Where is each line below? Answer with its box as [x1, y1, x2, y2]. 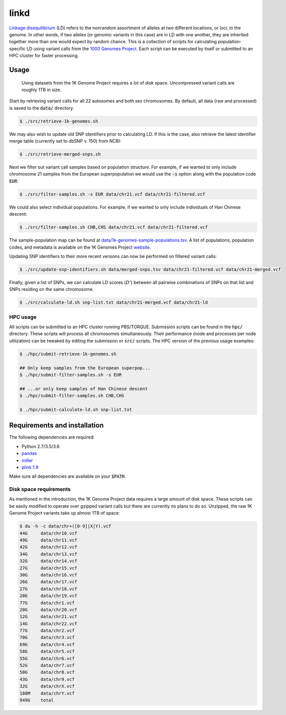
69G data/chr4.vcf [19, 641, 75, 647]
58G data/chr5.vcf [19, 649, 75, 654]
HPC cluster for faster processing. [9, 53, 79, 59]
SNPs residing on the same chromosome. [9, 286, 94, 292]
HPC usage [9, 313, 37, 320]
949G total [19, 698, 54, 703]
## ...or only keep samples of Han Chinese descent [19, 386, 148, 391]
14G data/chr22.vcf [19, 621, 78, 626]
